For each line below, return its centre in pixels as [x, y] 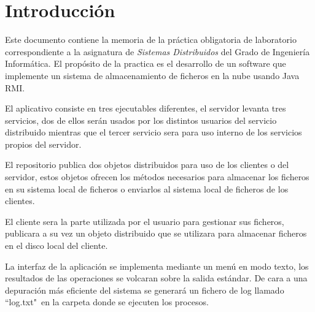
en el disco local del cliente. [56, 245]
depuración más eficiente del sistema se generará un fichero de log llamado [145, 290]
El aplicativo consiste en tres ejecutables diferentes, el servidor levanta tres [146, 108]
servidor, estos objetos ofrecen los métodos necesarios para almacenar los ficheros [157, 177]
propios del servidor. [43, 144]
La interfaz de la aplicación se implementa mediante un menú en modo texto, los [157, 266]
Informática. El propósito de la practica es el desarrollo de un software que [146, 63]
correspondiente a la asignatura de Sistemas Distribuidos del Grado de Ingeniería [157, 51]
